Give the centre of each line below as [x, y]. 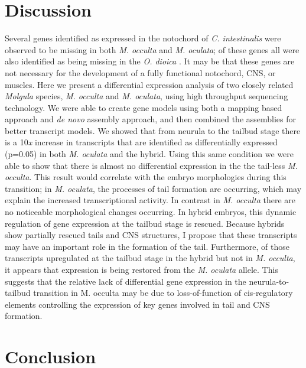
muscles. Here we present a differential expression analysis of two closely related [149, 84]
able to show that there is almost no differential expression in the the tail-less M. [151, 165]
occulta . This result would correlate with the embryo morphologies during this [146, 177]
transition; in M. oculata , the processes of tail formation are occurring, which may [153, 188]
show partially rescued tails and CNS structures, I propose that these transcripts [151, 235]
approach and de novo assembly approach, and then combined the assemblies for [151, 119]
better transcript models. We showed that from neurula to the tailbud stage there [153, 130]
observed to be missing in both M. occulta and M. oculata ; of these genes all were [152, 49]
